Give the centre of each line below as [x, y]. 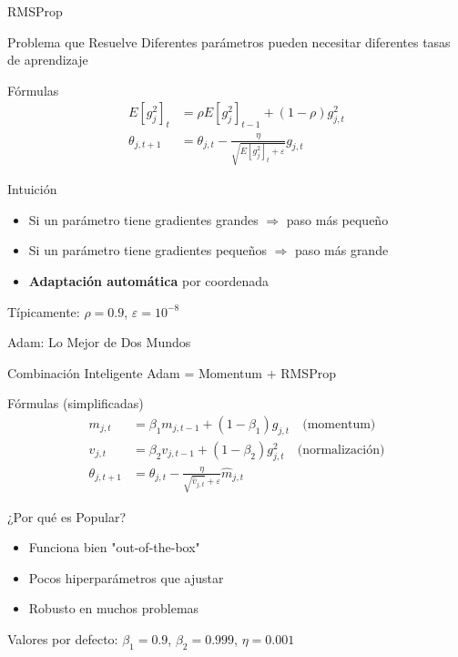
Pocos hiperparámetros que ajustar [126, 577]
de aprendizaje [48, 60]
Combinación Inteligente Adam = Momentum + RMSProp [172, 372]
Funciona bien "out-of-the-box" [114, 547]
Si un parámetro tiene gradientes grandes [143, 219]
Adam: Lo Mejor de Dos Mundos [99, 342]
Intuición [32, 189]
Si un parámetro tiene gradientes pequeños [148, 250]
